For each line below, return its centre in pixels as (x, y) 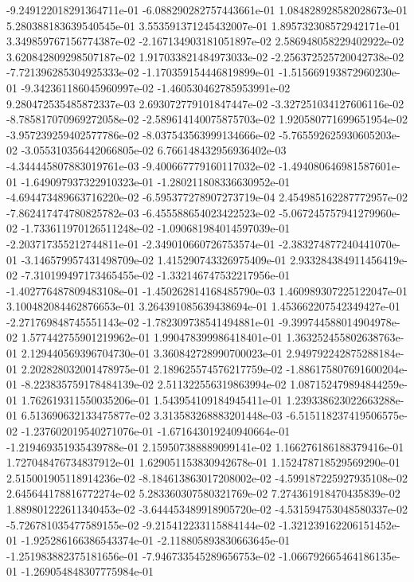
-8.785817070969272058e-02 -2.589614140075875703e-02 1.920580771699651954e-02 (207, 119)
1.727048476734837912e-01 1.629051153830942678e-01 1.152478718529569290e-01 (203, 462)
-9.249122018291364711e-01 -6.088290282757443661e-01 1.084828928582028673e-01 (207, 10)
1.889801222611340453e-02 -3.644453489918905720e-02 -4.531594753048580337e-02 (207, 509)
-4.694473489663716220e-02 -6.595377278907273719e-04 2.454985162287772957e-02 (207, 197)
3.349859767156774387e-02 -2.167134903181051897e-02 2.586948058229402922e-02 (205, 41)
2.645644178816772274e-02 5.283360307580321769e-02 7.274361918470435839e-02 (203, 493)
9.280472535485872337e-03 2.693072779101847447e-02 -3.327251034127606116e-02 (205, 103)
